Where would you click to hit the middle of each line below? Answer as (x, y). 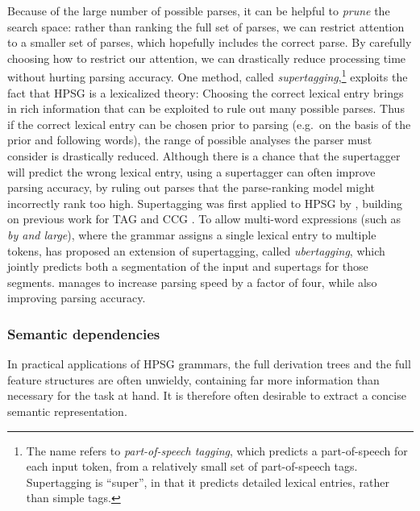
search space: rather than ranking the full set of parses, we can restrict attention (206, 26)
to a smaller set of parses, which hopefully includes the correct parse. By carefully (210, 42)
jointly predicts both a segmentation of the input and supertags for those (188, 266)
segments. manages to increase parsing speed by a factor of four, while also (192, 282)
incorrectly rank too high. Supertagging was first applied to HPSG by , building (205, 203)
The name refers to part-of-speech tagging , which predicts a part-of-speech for (217, 450)
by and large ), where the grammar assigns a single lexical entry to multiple (192, 234)
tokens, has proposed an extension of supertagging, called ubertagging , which (196, 250)
